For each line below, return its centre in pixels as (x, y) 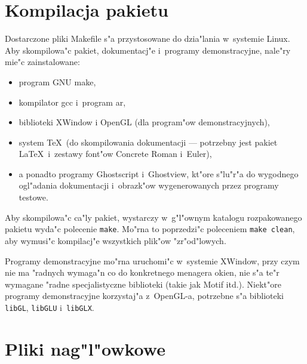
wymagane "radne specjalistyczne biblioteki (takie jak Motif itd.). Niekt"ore (143, 284)
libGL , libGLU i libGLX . (50, 307)
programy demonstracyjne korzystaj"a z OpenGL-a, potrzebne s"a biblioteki (144, 296)
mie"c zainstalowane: (42, 62)
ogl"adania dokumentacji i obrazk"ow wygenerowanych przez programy (149, 185)
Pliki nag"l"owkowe (85, 348)
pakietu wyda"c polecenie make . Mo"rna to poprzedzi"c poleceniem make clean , (150, 229)
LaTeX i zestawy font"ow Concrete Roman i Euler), (115, 154)
